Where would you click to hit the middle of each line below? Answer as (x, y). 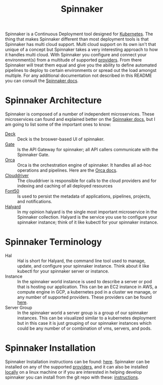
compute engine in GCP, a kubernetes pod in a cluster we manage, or (87, 292)
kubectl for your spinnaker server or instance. (63, 271)
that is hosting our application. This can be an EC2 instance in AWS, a (87, 287)
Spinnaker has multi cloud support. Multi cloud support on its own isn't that (81, 45)
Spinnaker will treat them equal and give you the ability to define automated (81, 65)
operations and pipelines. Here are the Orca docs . (67, 170)
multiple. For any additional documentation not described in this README (79, 76)
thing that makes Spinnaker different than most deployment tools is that (77, 39)
